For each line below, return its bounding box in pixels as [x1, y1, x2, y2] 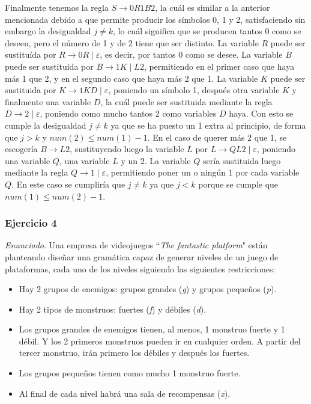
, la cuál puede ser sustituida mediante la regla [100, 95, 273, 108]
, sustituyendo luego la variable [70, 142, 184, 155]
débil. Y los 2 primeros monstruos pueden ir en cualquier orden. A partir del [19, 334, 301, 347]
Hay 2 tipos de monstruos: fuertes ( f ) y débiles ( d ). [19, 302, 207, 315]
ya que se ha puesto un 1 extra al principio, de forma [110, 118, 306, 131]
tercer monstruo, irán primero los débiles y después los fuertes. [19, 346, 250, 359]
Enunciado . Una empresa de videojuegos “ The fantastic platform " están [5, 239, 268, 251]
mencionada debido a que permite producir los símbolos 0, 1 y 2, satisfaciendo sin [5, 13, 306, 25]
